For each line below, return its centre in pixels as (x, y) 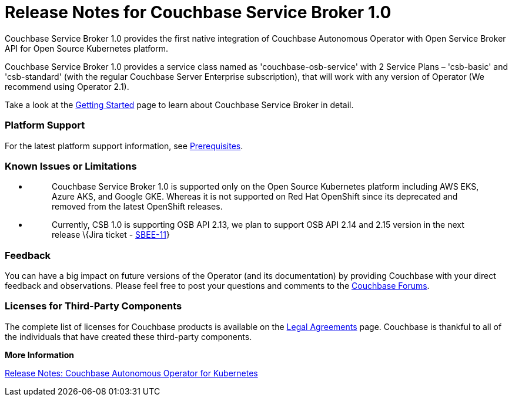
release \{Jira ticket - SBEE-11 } (111, 235)
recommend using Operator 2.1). (67, 86)
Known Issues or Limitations (71, 166)
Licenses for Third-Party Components (93, 306)
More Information (40, 355)
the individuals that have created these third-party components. (128, 336)
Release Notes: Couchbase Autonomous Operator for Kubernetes (131, 373)
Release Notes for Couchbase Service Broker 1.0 (198, 12)
